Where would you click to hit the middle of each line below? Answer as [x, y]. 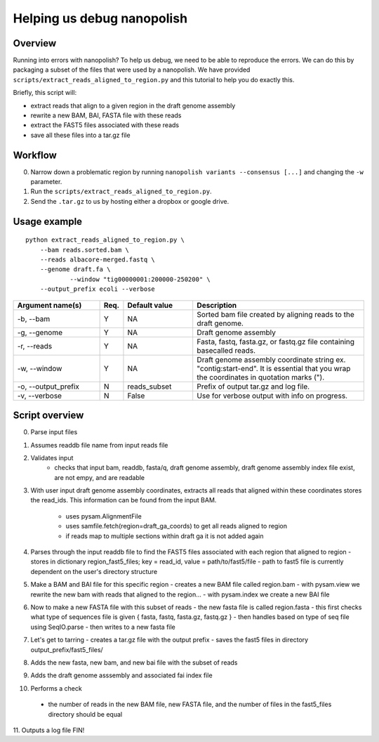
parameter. [46, 182]
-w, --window [40, 368]
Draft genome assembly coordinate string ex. [271, 360]
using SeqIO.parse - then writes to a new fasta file [103, 627]
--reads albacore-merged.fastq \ [98, 260]
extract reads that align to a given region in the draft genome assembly [133, 105]
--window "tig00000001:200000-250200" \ [140, 279]
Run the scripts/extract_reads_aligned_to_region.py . [121, 191]
